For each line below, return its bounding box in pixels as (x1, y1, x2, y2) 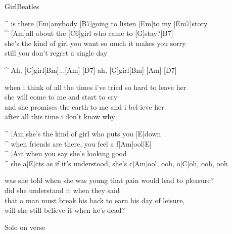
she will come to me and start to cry (5, 91, 118, 102)
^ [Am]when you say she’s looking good (5, 148, 127, 159)
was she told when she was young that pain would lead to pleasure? (5, 175, 214, 185)
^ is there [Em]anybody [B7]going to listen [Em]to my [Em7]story (5, 18, 208, 28)
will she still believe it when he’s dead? (5, 205, 125, 215)
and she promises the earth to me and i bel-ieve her (5, 101, 164, 112)
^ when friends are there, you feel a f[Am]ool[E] (5, 138, 152, 149)
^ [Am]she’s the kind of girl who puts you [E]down (5, 128, 161, 138)
